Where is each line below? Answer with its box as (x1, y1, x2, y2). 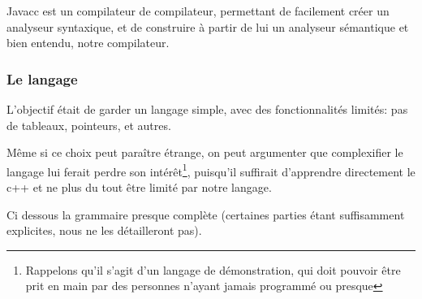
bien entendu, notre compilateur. (6, 34, 170, 51)
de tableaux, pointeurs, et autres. (6, 116, 171, 133)
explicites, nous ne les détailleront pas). (6, 222, 202, 239)
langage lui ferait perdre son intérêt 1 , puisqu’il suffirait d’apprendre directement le (6, 160, 416, 180)
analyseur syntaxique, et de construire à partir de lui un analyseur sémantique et (6, 18, 409, 35)
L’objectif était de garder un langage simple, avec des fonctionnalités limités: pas (6, 101, 408, 117)
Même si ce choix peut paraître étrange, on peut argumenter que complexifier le (6, 144, 403, 161)
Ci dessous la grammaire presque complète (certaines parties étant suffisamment (6, 206, 405, 223)
